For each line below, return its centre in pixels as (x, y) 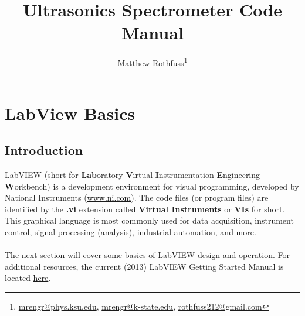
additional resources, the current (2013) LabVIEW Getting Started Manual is (144, 266)
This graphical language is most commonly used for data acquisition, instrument (149, 220)
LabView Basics (70, 113)
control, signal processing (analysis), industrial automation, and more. (131, 231)
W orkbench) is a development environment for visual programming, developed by (152, 186)
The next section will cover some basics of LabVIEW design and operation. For (148, 255)
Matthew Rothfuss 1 (152, 62)
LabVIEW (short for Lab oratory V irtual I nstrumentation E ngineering (133, 174)
